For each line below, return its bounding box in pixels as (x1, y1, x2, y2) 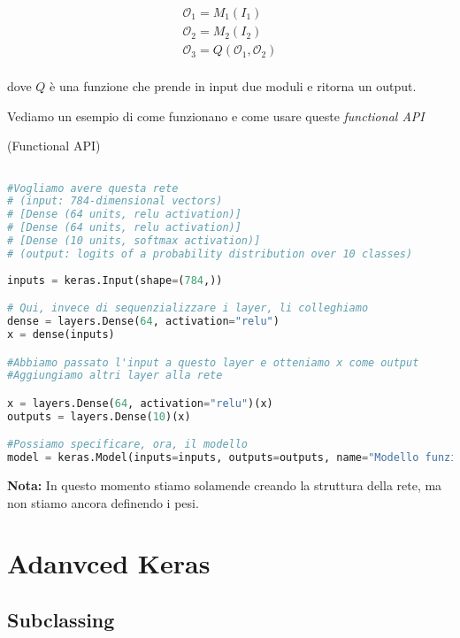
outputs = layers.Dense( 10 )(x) (7, 410, 191, 423)
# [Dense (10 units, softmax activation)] (7, 234, 261, 248)
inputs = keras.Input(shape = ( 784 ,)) (7, 273, 223, 287)
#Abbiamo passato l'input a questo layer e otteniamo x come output (7, 356, 419, 369)
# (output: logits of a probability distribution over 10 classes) (7, 247, 413, 260)
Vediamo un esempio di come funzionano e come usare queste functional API (7, 106, 425, 125)
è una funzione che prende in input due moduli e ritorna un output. (50, 77, 417, 96)
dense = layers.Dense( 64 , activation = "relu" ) (7, 315, 280, 328)
